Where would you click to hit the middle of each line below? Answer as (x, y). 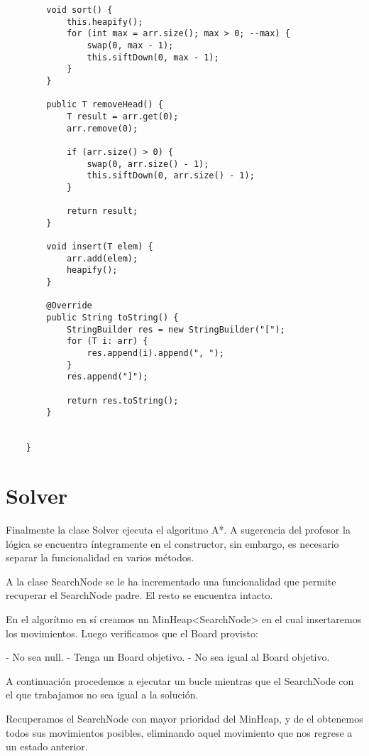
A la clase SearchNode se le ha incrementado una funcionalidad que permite (171, 581)
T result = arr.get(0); (122, 116)
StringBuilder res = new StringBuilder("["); (176, 329)
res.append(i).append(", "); (155, 353)
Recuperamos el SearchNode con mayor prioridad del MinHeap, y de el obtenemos (184, 718)
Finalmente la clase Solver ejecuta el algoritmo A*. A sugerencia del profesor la (178, 530)
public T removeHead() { (105, 105)
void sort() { (79, 10)
